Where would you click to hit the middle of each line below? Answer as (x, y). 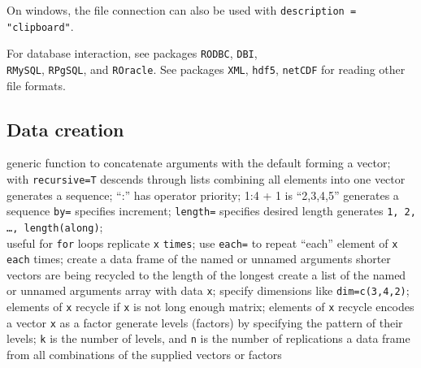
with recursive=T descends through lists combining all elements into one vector (206, 179)
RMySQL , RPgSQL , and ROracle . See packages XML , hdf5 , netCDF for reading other (206, 69)
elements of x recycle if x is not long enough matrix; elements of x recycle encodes (210, 307)
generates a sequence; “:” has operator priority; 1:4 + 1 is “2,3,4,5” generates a (203, 195)
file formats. (36, 85)
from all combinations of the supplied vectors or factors (144, 355)
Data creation (65, 129)
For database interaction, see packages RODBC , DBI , (132, 53)
